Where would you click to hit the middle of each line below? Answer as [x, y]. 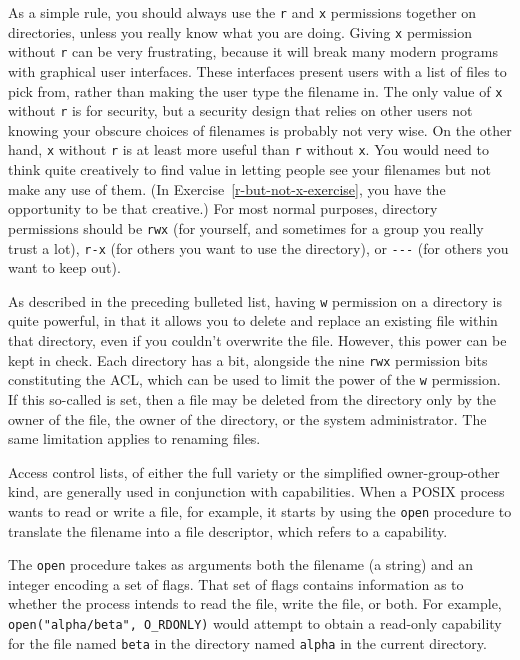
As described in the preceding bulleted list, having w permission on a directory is [255, 300]
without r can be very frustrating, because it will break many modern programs [253, 51]
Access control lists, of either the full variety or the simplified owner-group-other [254, 471]
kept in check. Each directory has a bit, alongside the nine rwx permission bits [248, 359]
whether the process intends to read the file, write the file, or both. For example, [255, 603]
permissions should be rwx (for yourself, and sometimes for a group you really [246, 227]
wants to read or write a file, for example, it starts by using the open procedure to [260, 510]
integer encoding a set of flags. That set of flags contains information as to [236, 583]
